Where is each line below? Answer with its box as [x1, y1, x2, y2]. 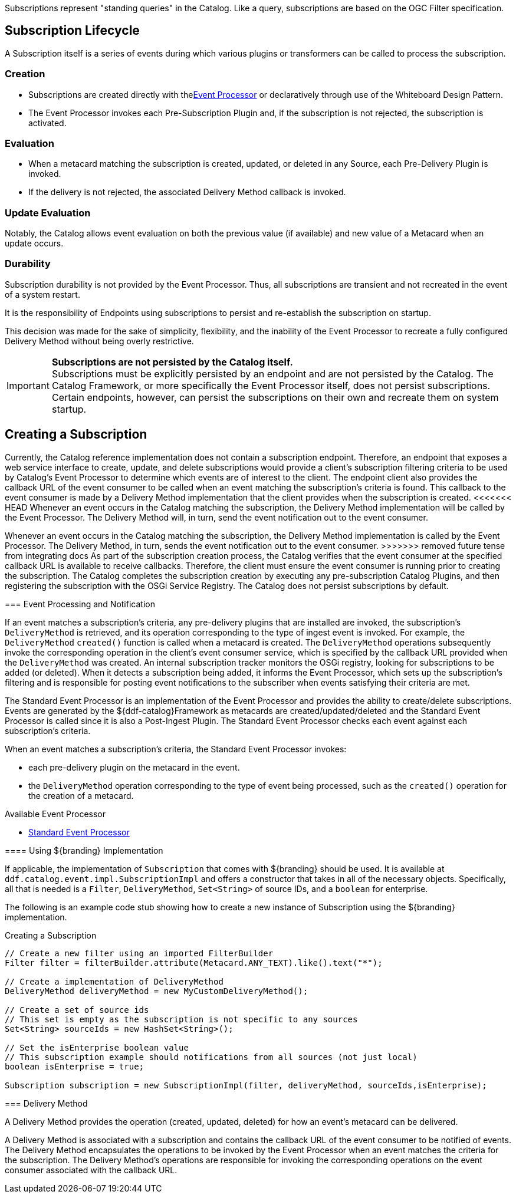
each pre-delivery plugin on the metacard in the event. [28, 762, 240, 772]
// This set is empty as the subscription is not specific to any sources [5, 1014, 358, 1024]
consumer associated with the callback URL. [5, 1164, 178, 1175]
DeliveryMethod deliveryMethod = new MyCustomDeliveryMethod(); [5, 986, 308, 996]
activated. [28, 117, 67, 128]
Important [6, 379, 50, 391]
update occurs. [5, 238, 64, 249]
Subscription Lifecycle [5, 23, 140, 38]
